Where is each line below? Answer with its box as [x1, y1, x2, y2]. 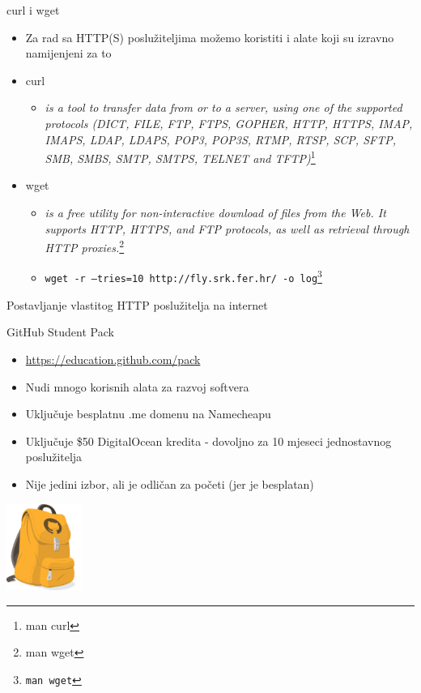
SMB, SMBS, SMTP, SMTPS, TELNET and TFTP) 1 [45, 148, 316, 166]
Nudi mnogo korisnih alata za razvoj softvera [25, 378, 249, 395]
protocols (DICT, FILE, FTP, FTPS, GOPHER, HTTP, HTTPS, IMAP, [45, 114, 413, 131]
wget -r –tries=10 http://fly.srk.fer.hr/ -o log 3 [45, 267, 322, 285]
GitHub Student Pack [6, 323, 114, 340]
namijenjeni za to [25, 45, 112, 62]
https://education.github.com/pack [25, 350, 201, 367]
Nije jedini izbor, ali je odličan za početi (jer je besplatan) [25, 475, 314, 492]
